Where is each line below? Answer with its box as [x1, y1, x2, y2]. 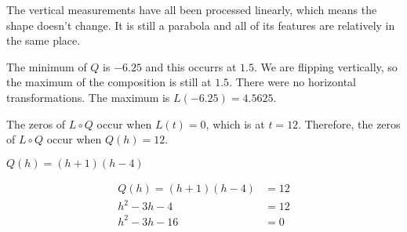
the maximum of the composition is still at [6, 74, 212, 90]
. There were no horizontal [229, 74, 357, 90]
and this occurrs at [145, 58, 237, 74]
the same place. [6, 32, 81, 49]
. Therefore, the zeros [298, 115, 401, 132]
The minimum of [6, 58, 87, 74]
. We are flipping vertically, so [253, 58, 398, 74]
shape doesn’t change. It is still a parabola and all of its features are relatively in [6, 16, 395, 33]
